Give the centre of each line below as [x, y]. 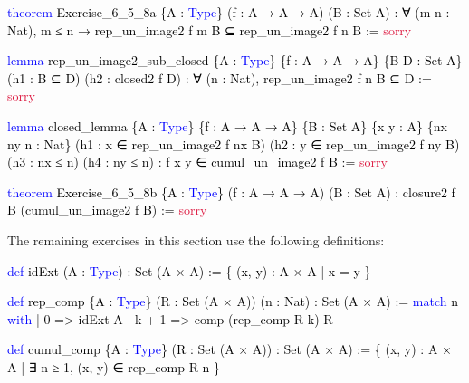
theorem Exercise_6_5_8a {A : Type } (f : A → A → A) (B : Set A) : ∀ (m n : [229, 12]
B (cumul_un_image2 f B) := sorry [107, 210]
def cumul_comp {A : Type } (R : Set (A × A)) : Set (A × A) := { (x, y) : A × [230, 349]
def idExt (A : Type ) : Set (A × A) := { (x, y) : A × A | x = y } [189, 270]
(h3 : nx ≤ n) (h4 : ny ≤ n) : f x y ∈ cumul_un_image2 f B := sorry [197, 162]
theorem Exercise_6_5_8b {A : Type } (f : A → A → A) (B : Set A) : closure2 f [231, 191]
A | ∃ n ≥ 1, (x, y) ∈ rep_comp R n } [114, 366]
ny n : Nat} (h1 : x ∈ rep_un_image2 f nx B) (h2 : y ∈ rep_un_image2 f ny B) [234, 144]
